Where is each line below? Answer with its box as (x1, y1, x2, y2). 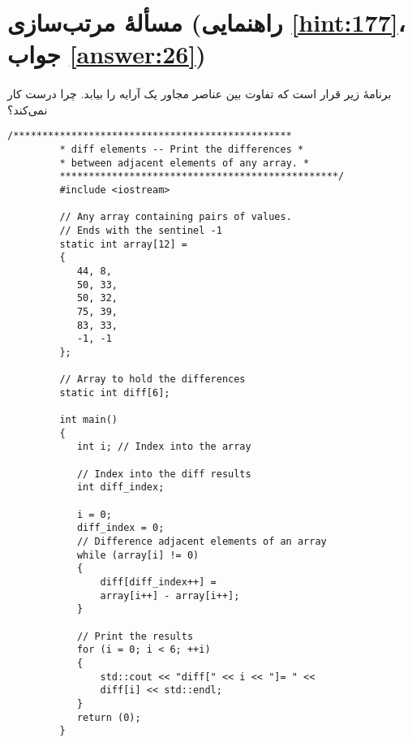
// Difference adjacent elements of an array (76, 536, 327, 548)
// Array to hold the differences (59, 373, 246, 386)
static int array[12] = (59, 238, 187, 250)
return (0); (76, 711, 141, 723)
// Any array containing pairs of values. (59, 211, 292, 223)
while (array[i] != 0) (76, 549, 200, 561)
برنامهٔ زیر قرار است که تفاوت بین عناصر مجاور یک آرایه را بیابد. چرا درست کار (7, 85, 392, 102)
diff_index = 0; (76, 522, 165, 534)
